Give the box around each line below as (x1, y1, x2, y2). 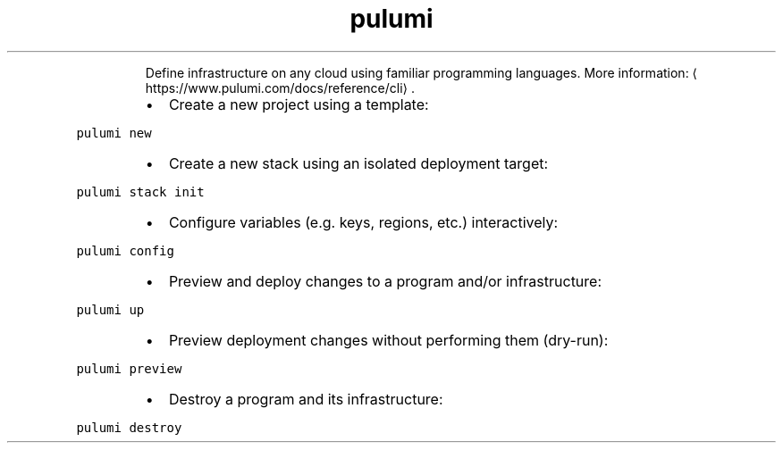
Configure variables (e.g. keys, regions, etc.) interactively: (168, 212, 559, 231)
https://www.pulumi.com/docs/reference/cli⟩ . (145, 79, 416, 96)
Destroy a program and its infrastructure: (168, 389, 443, 408)
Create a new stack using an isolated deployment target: (168, 154, 549, 172)
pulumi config (76, 243, 174, 258)
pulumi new (76, 125, 152, 140)
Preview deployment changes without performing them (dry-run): (168, 330, 609, 349)
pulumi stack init (76, 184, 205, 199)
